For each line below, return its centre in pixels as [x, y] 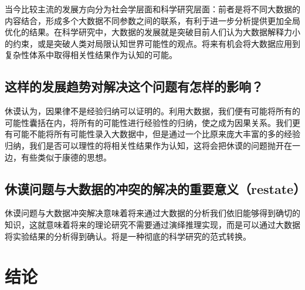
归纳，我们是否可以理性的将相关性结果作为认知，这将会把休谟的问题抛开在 [148, 145]
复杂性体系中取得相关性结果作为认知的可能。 [91, 55]
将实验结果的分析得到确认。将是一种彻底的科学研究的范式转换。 [128, 236]
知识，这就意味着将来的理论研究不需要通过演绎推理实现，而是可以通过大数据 [152, 224]
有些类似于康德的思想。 [66, 157]
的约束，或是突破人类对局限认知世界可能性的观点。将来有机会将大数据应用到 [152, 43]
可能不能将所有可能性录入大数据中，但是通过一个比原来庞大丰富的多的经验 [156, 134]
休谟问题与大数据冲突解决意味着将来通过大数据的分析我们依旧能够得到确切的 [152, 213]
